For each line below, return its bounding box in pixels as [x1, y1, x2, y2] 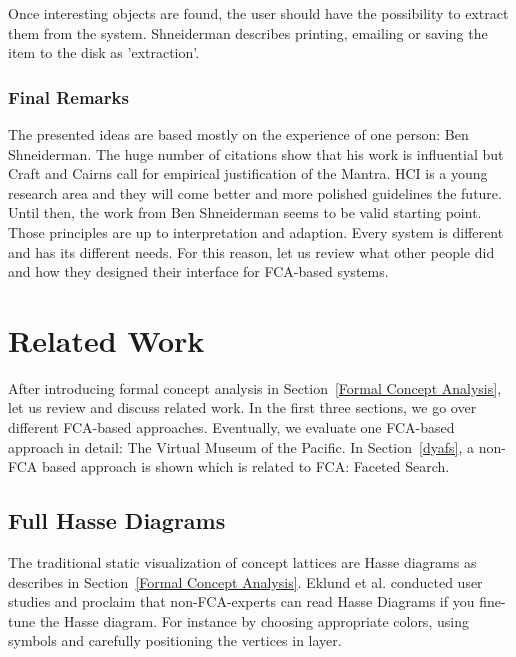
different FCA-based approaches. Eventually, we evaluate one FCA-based [8, 417, 455, 438]
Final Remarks [8, 84, 129, 109]
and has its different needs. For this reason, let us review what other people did [8, 241, 495, 262]
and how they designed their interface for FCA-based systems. [8, 261, 389, 282]
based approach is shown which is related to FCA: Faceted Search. [42, 456, 450, 477]
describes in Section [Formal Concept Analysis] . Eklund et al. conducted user [8, 571, 483, 592]
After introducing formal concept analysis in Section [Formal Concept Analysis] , [8, 377, 502, 398]
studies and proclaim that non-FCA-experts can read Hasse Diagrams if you [8, 591, 475, 612]
